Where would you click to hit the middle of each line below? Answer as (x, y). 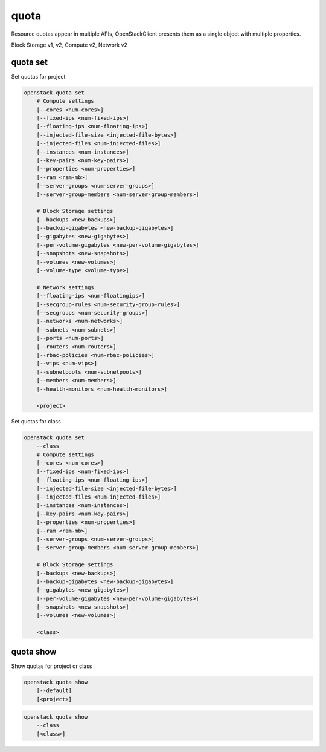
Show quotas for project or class (52, 666)
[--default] (54, 691)
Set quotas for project (38, 76)
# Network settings (66, 287)
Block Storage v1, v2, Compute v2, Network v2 (69, 45)
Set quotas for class (36, 422)
